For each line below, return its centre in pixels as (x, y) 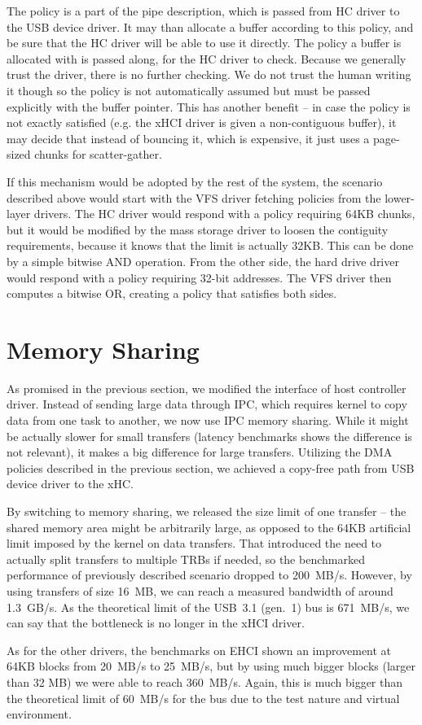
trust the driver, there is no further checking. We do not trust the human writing (209, 74)
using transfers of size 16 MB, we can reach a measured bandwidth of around (200, 590)
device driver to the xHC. (70, 484)
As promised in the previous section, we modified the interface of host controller (207, 388)
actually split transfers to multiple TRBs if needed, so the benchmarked (186, 559)
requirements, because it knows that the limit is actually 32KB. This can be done (210, 245)
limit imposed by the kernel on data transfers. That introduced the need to (194, 543)
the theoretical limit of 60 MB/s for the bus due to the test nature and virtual (203, 698)
